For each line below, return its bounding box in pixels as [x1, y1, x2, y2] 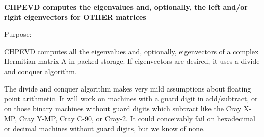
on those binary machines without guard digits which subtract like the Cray [4, 103, 242, 113]
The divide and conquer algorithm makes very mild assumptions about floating [4, 83, 251, 94]
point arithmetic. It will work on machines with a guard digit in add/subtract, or [4, 93, 258, 104]
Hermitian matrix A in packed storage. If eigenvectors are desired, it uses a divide [4, 56, 260, 66]
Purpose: [4, 29, 32, 39]
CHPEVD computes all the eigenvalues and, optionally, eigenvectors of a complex [4, 45, 259, 56]
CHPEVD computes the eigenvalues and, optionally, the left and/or [4, 2, 248, 12]
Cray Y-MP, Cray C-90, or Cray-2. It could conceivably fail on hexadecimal [19, 113, 255, 124]
